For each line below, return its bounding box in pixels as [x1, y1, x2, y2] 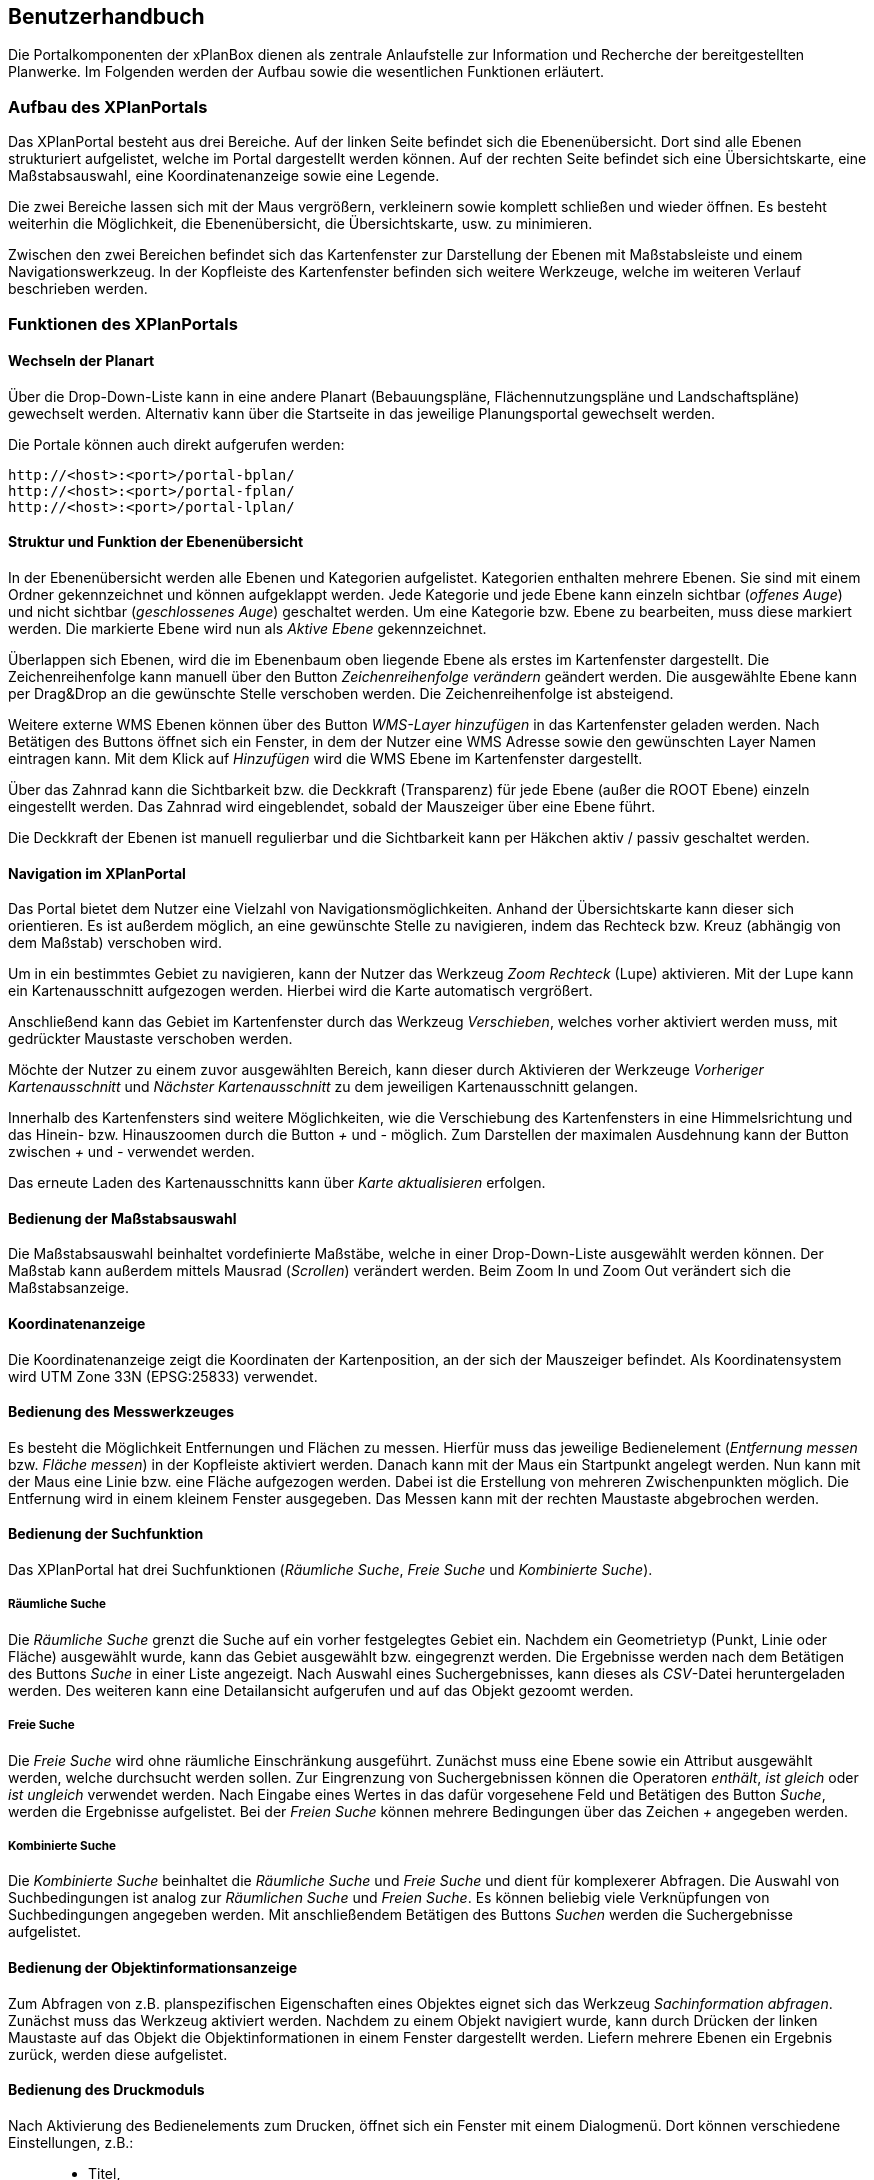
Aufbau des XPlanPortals [8, 96, 208, 117]
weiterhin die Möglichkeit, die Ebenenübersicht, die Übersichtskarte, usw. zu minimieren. [8, 215, 593, 233]
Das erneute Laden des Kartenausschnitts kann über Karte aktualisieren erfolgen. [8, 1174, 546, 1192]
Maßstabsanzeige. [8, 1279, 129, 1297]
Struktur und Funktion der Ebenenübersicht [8, 533, 304, 551]
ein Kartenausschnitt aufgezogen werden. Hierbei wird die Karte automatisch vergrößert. [8, 982, 593, 1000]
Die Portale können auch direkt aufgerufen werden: [8, 435, 345, 453]
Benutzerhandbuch [8, 4, 205, 29]
